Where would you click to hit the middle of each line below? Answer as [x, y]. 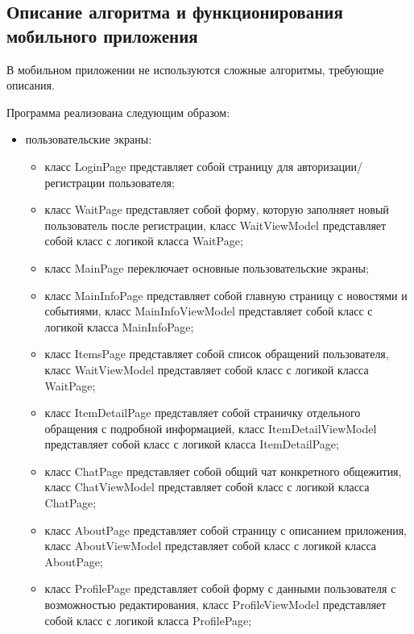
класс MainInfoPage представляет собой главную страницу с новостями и [226, 295]
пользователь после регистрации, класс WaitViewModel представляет [215, 225]
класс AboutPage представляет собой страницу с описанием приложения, [226, 530]
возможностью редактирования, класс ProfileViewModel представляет [215, 605]
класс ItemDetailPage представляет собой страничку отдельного [203, 413]
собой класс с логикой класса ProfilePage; [148, 620]
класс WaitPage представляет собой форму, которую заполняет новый [217, 209]
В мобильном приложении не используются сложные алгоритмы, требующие [195, 69]
